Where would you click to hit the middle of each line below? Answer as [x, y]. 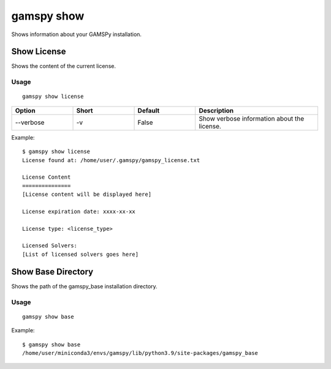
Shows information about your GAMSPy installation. [77, 34]
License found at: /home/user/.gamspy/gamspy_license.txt [111, 160]
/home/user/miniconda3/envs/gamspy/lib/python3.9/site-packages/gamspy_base [140, 353]
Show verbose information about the [252, 118]
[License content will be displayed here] [87, 195]
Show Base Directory [52, 271]
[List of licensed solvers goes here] [81, 254]
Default [149, 110]
